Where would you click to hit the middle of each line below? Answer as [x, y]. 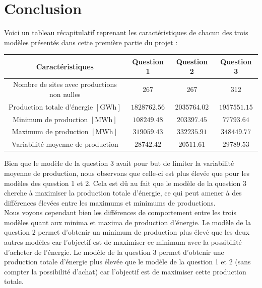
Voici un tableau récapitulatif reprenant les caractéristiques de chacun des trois [126, 32]
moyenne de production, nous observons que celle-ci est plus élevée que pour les [127, 173]
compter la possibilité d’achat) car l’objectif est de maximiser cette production [125, 271]
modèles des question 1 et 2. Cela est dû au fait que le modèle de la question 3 [125, 183]
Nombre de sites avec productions [65, 84]
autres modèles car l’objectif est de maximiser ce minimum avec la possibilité [123, 242]
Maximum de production [50, 131]
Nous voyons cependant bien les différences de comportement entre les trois [120, 212]
